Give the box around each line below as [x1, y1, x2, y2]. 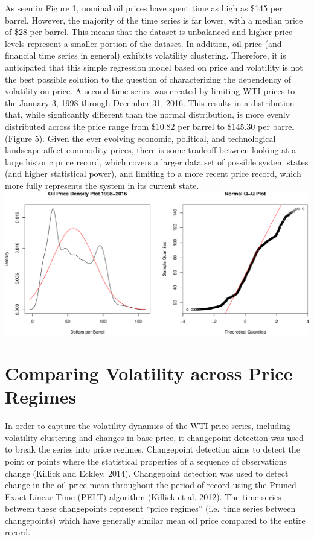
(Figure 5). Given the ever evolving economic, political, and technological [5, 132, 276, 144]
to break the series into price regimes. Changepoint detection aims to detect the [5, 443, 300, 456]
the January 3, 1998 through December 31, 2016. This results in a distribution [5, 96, 295, 109]
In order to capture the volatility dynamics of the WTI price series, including [5, 419, 290, 432]
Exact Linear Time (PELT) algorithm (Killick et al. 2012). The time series [5, 490, 281, 503]
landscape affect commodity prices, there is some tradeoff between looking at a [5, 144, 296, 156]
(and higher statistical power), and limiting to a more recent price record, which [5, 167, 301, 180]
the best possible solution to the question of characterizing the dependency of [5, 72, 292, 85]
